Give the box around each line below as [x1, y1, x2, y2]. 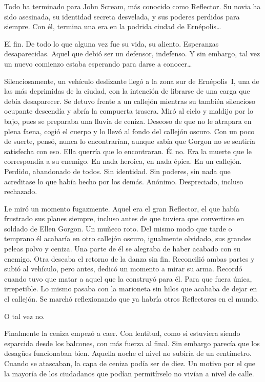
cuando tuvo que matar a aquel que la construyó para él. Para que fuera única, [4, 273, 252, 284]
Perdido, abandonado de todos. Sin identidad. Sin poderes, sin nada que [4, 165, 231, 176]
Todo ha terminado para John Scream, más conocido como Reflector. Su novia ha [4, 1, 261, 11]
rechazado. [4, 186, 37, 197]
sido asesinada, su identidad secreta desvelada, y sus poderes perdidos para [4, 11, 240, 22]
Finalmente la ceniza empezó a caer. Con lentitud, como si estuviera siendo [4, 328, 240, 338]
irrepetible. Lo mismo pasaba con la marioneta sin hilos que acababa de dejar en [4, 283, 257, 294]
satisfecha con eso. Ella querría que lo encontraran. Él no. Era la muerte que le [4, 145, 252, 156]
